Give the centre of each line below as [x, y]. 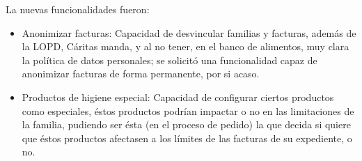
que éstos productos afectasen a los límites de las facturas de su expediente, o [187, 138]
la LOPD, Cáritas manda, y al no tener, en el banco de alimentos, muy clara [186, 46]
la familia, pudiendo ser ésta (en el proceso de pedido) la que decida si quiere [186, 124]
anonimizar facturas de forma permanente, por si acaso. [141, 74]
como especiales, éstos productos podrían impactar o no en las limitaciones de [188, 110]
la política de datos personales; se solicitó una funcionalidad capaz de [170, 60]
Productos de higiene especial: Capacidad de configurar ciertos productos [178, 97]
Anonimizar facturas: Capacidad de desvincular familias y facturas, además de [189, 32]
